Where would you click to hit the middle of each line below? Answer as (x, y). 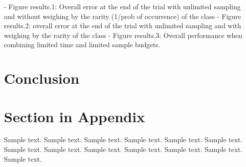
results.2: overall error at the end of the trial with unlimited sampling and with (123, 26)
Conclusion (42, 78)
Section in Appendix (75, 116)
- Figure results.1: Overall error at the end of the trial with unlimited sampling (122, 6)
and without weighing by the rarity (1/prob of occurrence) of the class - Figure (123, 16)
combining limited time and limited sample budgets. (82, 45)
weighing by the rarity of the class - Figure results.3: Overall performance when (123, 35)
